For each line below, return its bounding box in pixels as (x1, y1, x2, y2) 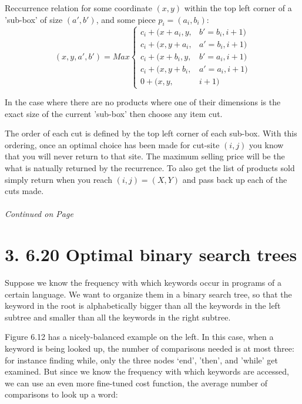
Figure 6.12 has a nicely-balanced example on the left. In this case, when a (5, 330, 274, 343)
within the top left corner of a (184, 2, 292, 14)
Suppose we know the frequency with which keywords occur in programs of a (5, 276, 281, 289)
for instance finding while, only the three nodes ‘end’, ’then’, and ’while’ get (5, 353, 278, 366)
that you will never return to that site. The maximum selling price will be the (5, 150, 285, 162)
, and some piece (96, 13, 156, 25)
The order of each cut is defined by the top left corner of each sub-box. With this (5, 127, 297, 139)
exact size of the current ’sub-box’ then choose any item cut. (5, 107, 223, 119)
